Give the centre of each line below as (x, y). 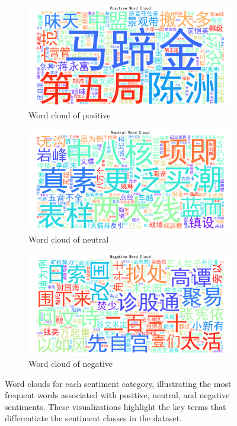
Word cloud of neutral (69, 239)
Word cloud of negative (71, 363)
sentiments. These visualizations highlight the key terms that (116, 406)
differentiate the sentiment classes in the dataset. (94, 418)
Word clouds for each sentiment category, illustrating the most (118, 383)
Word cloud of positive (70, 114)
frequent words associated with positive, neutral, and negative (117, 395)
